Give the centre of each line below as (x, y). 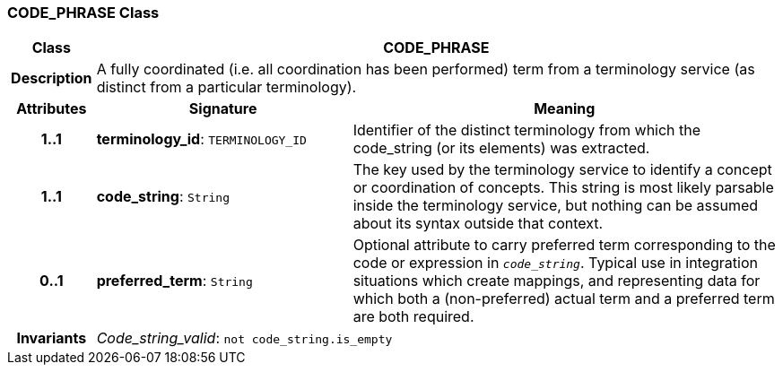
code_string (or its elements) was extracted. (501, 148)
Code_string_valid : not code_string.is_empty (244, 338)
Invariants (52, 338)
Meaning (565, 109)
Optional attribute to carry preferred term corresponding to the (564, 245)
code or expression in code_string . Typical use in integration (555, 263)
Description (52, 78)
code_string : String (163, 197)
